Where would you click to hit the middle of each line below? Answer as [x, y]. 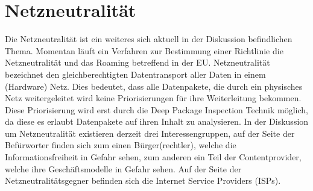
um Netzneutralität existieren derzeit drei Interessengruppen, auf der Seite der [150, 133]
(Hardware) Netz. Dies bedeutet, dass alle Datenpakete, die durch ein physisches [154, 86]
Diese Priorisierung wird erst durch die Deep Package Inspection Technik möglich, [156, 109]
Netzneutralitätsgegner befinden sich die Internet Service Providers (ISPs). [143, 180]
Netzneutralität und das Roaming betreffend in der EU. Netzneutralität [138, 62]
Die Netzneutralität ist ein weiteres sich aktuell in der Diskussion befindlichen [149, 39]
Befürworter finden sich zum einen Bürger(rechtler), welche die [121, 145]
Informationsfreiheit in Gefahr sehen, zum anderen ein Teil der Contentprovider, [153, 157]
